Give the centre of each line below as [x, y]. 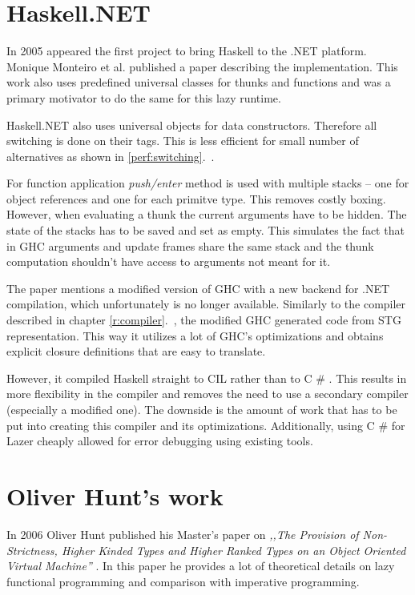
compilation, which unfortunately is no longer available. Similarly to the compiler [206, 304]
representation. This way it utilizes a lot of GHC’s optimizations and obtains [195, 335]
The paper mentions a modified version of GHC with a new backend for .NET [198, 288]
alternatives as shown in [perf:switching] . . [111, 156]
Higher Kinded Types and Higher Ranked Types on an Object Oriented [234, 550]
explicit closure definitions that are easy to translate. [136, 351]
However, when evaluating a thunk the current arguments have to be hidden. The [207, 214]
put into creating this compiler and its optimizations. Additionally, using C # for [206, 425]
